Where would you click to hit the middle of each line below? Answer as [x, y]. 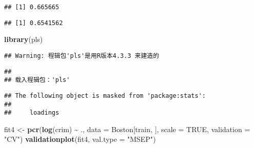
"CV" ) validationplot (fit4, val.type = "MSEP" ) [80, 139]
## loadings [32, 113]
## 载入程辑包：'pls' [37, 80]
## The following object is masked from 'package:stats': [105, 96]
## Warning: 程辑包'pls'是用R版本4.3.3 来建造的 [82, 56]
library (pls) [24, 39]
